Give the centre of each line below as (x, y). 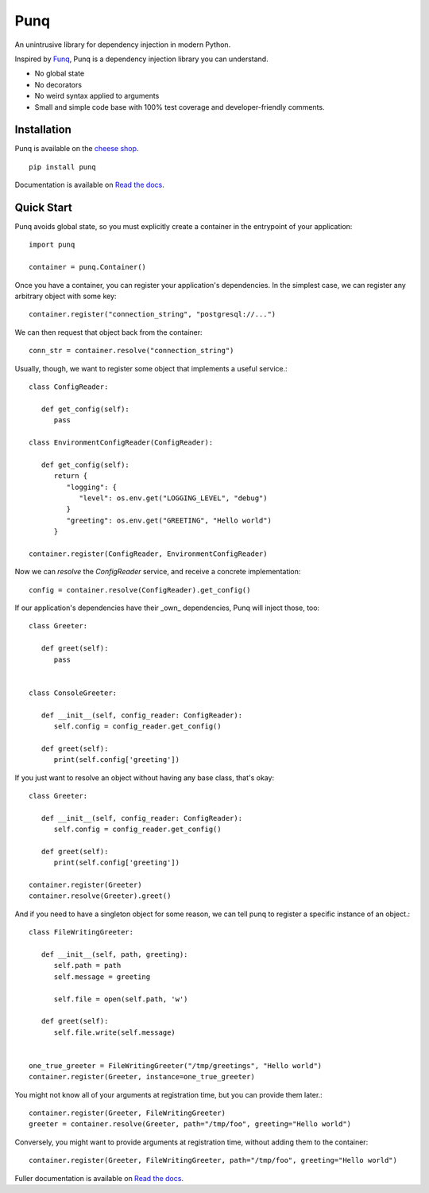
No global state (60, 74)
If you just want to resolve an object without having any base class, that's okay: (144, 777)
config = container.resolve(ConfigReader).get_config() (140, 590)
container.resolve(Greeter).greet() (100, 896)
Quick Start (43, 208)
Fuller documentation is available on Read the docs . (99, 1178)
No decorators (58, 84)
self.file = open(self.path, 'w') (121, 999)
